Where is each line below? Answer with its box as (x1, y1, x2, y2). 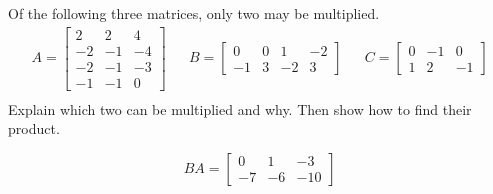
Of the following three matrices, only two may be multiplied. (8, 3, 380, 23)
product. (8, 118, 60, 139)
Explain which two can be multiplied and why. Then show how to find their (8, 98, 472, 119)
